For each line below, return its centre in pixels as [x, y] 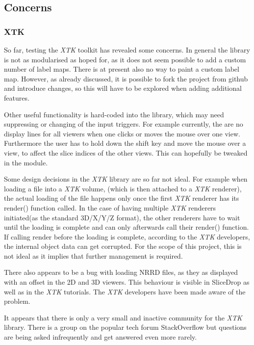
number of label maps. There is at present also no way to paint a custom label [122, 69]
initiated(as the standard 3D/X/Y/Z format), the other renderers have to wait [122, 217]
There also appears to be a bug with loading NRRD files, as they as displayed [121, 272]
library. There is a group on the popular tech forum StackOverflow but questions [125, 327]
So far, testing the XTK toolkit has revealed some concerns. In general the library [127, 50]
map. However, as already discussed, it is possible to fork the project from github [126, 78]
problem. [17, 301]
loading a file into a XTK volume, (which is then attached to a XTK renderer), [123, 188]
